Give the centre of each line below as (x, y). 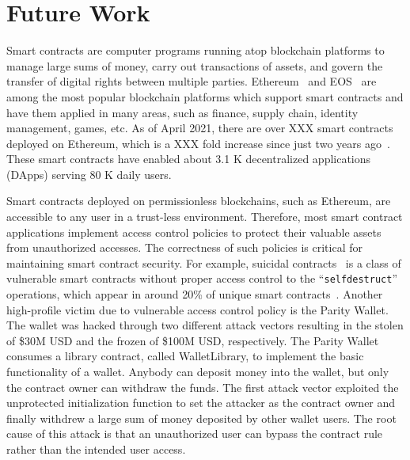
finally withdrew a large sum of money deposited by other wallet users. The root (201, 418)
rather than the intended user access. (96, 449)
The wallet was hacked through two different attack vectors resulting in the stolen (205, 325)
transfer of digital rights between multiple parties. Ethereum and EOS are (192, 81)
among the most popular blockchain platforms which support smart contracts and (205, 96)
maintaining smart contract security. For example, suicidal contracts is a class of (204, 262)
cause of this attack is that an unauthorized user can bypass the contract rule (195, 433)
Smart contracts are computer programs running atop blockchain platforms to (196, 50)
